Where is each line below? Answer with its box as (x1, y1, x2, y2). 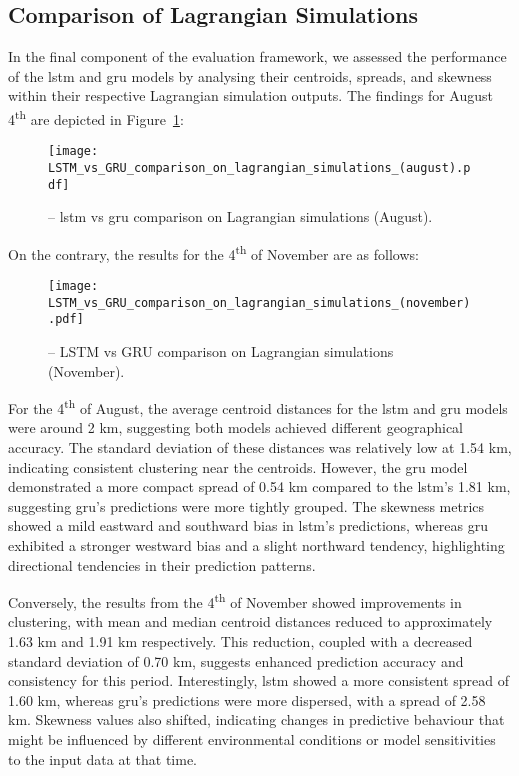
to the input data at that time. (8, 748, 198, 769)
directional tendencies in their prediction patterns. (8, 554, 316, 575)
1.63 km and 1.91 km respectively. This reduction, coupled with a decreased (8, 631, 473, 652)
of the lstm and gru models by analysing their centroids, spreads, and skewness (8, 65, 492, 86)
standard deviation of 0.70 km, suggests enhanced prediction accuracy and (8, 650, 464, 671)
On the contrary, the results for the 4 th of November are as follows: (8, 240, 419, 264)
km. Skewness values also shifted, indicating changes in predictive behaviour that (8, 709, 505, 730)
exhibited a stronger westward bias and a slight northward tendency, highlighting (8, 535, 505, 556)
